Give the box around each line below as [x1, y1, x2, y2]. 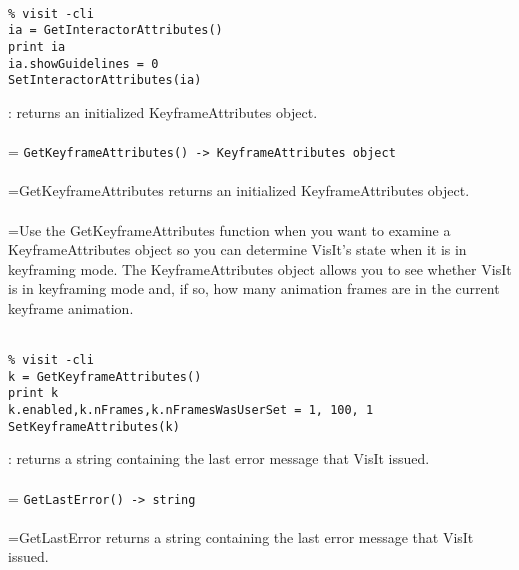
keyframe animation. [8, 297, 134, 318]
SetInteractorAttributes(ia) [8, 73, 202, 88]
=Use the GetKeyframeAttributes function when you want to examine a [8, 219, 451, 240]
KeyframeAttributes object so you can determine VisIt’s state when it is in [8, 239, 467, 260]
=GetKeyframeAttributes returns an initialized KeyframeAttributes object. [8, 180, 470, 201]
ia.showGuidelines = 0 [8, 56, 159, 71]
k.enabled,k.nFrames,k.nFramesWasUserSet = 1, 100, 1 [8, 403, 374, 418]
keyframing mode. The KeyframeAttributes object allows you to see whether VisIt [8, 258, 512, 279]
